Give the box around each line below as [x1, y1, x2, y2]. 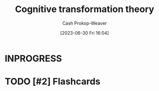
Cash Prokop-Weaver [62, 20, 107, 26]
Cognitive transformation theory [15, 4, 154, 15]
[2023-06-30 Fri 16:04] [60, 30, 109, 36]
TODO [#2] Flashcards [5, 76, 101, 87]
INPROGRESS [5, 53, 62, 64]
